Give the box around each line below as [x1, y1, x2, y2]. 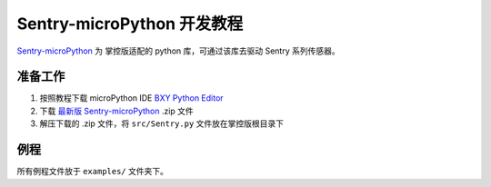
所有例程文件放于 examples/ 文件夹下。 [16, 166, 168, 177]
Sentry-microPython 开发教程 [16, 14, 244, 34]
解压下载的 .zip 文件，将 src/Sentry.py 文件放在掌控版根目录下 [39, 118, 285, 129]
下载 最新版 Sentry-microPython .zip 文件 [39, 105, 195, 116]
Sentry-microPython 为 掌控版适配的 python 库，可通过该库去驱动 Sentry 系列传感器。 [16, 45, 340, 56]
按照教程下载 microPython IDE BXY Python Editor [39, 93, 224, 103]
